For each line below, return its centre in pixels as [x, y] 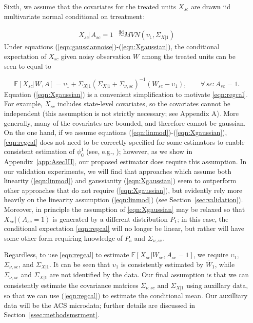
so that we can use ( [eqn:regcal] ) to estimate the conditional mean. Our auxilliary [126, 295]
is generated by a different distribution [110, 218]
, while [225, 264]
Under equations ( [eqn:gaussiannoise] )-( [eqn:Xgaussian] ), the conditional [112, 47]
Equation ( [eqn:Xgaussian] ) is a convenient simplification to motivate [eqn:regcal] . [126, 94]
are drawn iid [211, 6]
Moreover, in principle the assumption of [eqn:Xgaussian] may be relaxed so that [125, 209]
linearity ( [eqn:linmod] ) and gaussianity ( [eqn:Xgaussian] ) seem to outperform [120, 180]
